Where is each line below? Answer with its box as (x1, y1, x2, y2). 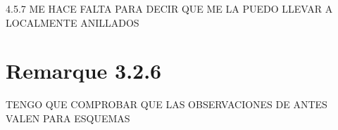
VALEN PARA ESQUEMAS (6, 110, 130, 125)
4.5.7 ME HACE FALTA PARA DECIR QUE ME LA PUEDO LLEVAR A (6, 1, 333, 15)
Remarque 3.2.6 (6, 56, 162, 85)
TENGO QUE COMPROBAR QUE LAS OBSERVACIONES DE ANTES (6, 97, 327, 112)
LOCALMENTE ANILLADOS (6, 15, 139, 30)
